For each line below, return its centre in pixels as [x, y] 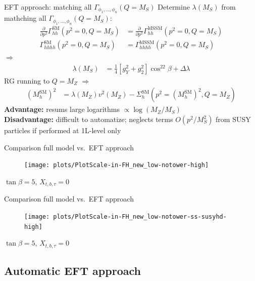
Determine [174, 7]
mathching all [25, 18]
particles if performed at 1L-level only [63, 130]
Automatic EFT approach [72, 271]
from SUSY [233, 119]
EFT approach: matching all [48, 7]
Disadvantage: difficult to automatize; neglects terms [89, 119]
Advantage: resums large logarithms [62, 109]
